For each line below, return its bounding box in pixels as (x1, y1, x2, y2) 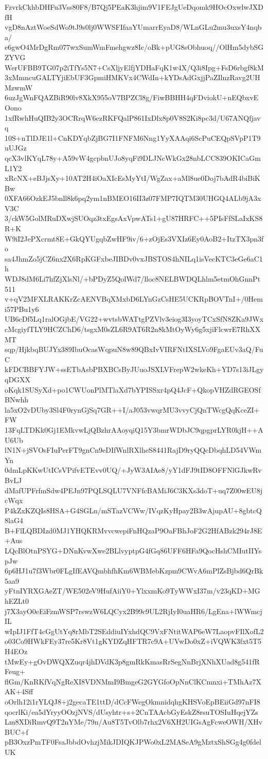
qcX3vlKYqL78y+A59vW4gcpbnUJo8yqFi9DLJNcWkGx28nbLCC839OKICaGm (5, 152, 261, 163)
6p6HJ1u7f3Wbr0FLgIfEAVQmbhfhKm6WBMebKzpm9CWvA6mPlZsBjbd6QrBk (5, 565, 263, 576)
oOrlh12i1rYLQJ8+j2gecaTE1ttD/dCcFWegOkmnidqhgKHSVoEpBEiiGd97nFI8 (5, 696, 260, 707)
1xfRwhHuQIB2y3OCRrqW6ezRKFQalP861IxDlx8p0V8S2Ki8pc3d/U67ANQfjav (5, 112, 261, 123)
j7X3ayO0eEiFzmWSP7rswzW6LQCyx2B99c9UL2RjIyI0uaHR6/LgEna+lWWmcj (5, 605, 262, 616)
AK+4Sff (5, 686, 33, 697)
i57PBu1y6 (5, 303, 39, 314)
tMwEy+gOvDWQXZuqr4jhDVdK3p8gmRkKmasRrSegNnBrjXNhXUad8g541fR (5, 656, 260, 667)
